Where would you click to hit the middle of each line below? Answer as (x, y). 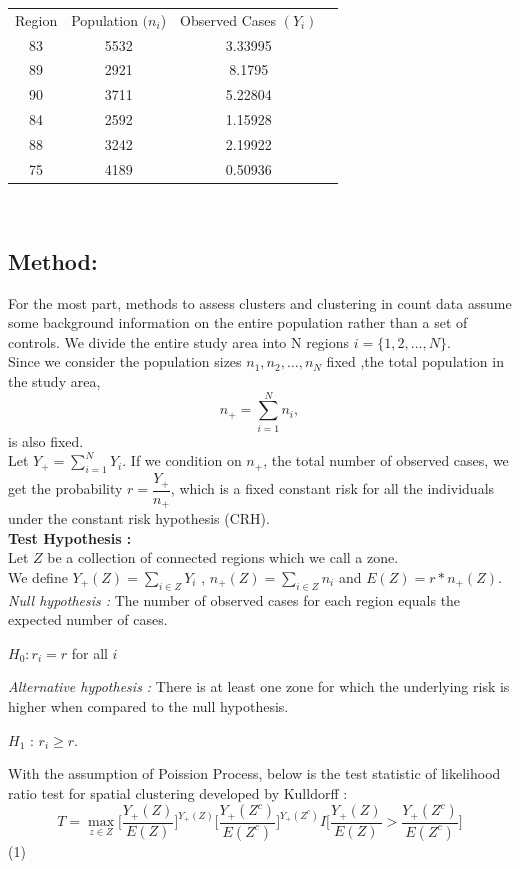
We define (38, 576)
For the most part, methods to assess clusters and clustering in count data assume (260, 302)
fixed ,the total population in (415, 361)
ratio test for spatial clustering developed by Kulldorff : (178, 792)
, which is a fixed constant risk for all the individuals (332, 488)
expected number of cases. (88, 619)
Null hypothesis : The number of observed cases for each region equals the (234, 599)
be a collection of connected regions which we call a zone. (223, 557)
